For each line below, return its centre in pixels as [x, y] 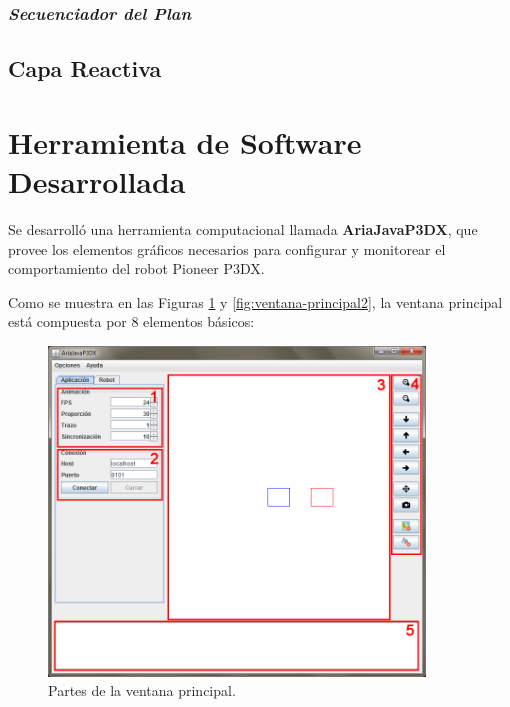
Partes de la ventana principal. [142, 690]
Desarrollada [97, 181]
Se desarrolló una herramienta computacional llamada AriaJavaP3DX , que [243, 228]
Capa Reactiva [85, 68]
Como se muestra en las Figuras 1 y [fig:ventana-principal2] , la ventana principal [255, 301]
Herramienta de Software [185, 141]
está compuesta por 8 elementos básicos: [131, 321]
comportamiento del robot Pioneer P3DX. [136, 268]
